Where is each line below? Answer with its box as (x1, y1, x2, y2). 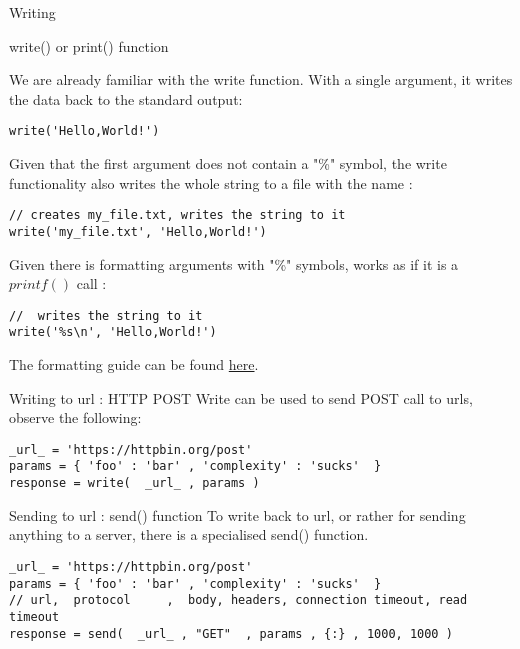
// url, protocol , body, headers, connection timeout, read (9, 593, 468, 608)
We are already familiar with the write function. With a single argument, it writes (9, 69, 513, 90)
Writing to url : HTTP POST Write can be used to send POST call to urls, (9, 387, 473, 408)
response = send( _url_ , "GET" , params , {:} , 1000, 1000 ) (9, 626, 453, 641)
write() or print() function (9, 35, 169, 56)
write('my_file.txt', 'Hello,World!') (9, 224, 267, 239)
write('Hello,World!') (9, 124, 160, 139)
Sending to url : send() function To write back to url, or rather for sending (9, 504, 466, 525)
